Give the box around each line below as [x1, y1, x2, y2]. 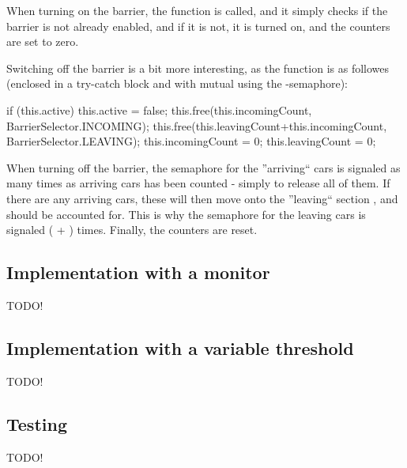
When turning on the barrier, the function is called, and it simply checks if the [6, 2, 388, 18]
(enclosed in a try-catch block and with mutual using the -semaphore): [6, 75, 348, 92]
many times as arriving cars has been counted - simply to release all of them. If [6, 175, 390, 191]
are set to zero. [6, 33, 79, 50]
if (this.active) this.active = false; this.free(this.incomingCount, [6, 101, 312, 118]
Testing [6, 411, 67, 436]
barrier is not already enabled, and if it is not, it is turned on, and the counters [6, 17, 390, 34]
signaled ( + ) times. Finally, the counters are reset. [6, 221, 258, 238]
